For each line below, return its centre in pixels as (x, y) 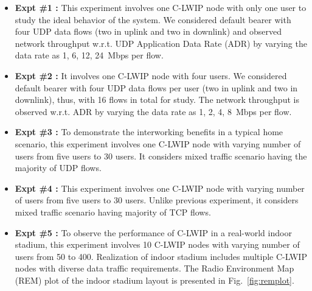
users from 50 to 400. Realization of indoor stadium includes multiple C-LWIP (161, 256)
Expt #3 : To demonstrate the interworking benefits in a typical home (149, 132)
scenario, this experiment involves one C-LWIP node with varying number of (158, 143)
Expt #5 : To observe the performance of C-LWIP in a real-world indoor (153, 232)
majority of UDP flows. (58, 168)
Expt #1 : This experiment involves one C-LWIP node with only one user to (161, 7)
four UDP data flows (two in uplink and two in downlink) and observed (148, 31)
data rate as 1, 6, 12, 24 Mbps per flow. (89, 55)
